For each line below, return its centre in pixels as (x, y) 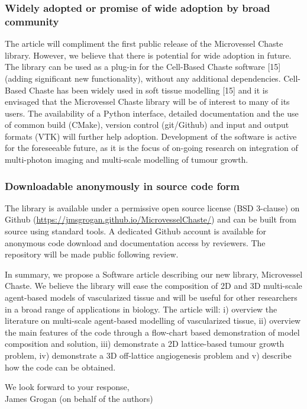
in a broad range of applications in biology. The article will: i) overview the (141, 309)
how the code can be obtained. (60, 367)
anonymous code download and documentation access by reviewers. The (135, 242)
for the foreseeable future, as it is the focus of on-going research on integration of (151, 148)
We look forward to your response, (67, 387)
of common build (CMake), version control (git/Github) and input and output (147, 125)
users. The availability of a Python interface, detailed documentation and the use (152, 113)
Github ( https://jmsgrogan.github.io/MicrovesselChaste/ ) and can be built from (151, 219)
